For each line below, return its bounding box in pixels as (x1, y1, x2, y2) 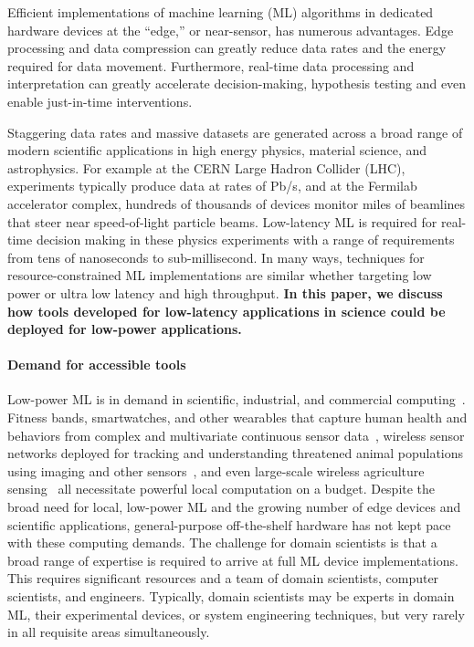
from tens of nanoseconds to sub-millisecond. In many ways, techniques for (7, 247, 425, 266)
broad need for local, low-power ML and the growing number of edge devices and (7, 497, 461, 517)
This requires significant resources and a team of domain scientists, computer (7, 569, 439, 588)
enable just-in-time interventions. (7, 91, 193, 110)
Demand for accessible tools (7, 355, 186, 374)
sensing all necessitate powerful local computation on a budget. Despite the (7, 479, 436, 498)
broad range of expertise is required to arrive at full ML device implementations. (7, 550, 458, 569)
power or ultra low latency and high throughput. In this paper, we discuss (7, 283, 443, 302)
